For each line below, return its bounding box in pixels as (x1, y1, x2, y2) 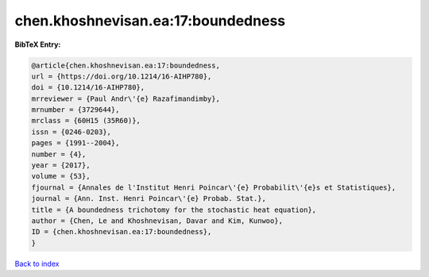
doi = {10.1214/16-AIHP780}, (31, 83, 145, 92)
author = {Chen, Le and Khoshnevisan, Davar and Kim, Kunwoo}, (31, 217, 284, 225)
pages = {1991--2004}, (31, 139, 120, 148)
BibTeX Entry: (14, 40, 61, 49)
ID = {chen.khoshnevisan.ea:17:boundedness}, (31, 227, 212, 237)
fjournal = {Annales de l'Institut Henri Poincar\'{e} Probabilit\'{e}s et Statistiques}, (31, 183, 396, 192)
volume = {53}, (31, 171, 91, 181)
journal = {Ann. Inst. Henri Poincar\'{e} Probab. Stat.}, (31, 194, 266, 203)
